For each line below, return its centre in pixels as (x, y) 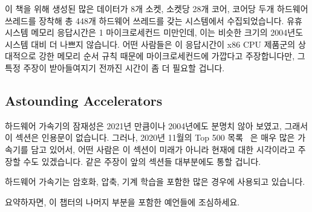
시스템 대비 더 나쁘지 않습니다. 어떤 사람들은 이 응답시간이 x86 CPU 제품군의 (150, 44)
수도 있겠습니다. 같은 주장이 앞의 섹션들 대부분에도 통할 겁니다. (142, 161)
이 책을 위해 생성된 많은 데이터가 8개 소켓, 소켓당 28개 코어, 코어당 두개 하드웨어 (157, 8)
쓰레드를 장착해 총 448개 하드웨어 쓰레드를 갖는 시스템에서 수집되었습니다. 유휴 (154, 20)
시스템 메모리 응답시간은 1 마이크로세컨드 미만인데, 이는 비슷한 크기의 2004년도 (154, 32)
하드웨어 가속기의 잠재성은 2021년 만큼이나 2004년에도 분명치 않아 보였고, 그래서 (157, 125)
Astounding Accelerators (84, 100)
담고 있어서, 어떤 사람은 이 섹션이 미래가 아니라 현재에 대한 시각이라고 (163, 149)
